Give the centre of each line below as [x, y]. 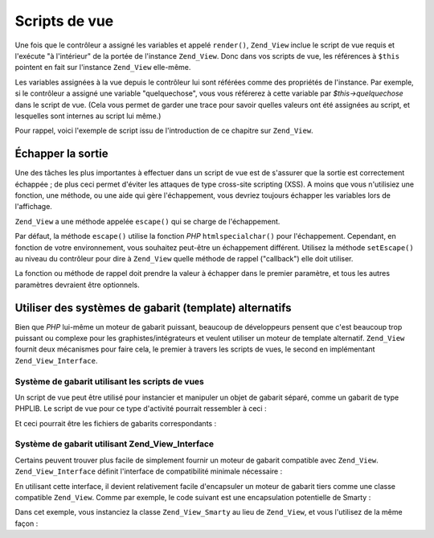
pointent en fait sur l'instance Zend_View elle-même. [103, 68]
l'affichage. [33, 207]
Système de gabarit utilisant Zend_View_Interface [115, 444]
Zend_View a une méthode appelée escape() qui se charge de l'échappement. [147, 221]
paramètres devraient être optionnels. [77, 285]
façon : [27, 524]
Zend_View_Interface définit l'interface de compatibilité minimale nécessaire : [149, 471]
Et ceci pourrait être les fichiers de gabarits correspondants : [116, 423]
